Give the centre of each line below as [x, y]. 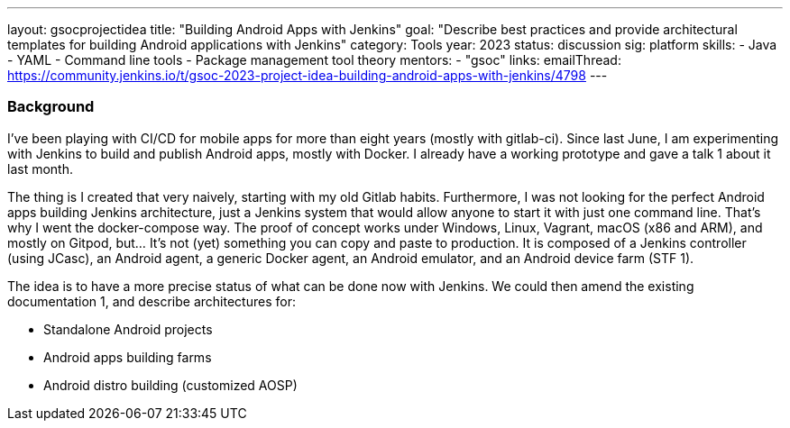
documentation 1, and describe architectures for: [152, 301]
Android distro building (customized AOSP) [170, 385]
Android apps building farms [128, 357]
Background [51, 107]
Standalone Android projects [128, 329]
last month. [40, 168]
